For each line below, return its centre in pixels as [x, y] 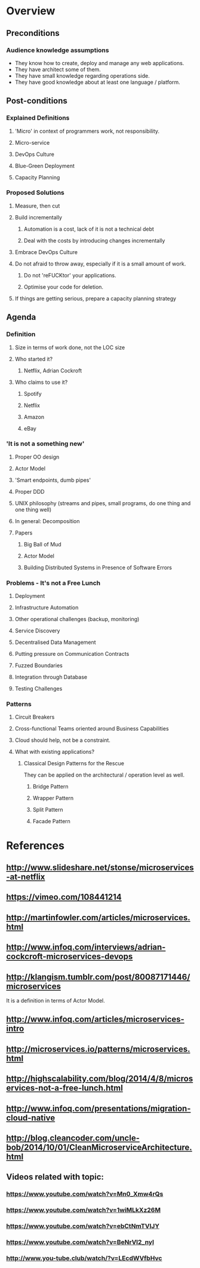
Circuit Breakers [35, 717]
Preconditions [33, 33]
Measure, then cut [37, 206]
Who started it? [33, 359]
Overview [31, 11]
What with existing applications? [54, 752]
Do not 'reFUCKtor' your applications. [70, 275]
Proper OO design [37, 457]
